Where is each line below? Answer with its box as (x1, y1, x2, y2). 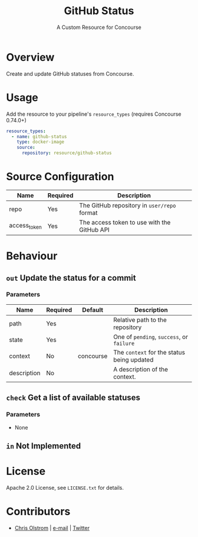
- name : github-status (11, 134, 67, 139)
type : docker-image (16, 139, 65, 145)
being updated (113, 356, 154, 364)
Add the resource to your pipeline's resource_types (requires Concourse (6, 110, 181, 118)
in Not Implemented (6, 441, 81, 451)
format (79, 209, 98, 217)
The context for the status (113, 348, 186, 356)
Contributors (6, 505, 71, 518)
